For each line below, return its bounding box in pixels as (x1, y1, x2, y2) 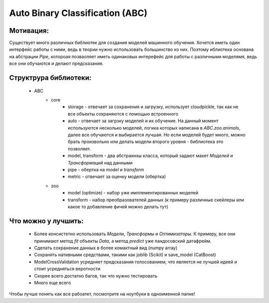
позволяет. (68, 146, 91, 151)
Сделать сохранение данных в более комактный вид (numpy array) (34, 245, 178, 251)
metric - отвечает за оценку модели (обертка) (68, 173, 166, 179)
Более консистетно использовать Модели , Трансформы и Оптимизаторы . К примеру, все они (34, 231, 236, 237)
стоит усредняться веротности (34, 266, 101, 272)
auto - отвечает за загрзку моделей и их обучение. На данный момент (68, 118, 219, 124)
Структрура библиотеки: (9, 74, 92, 82)
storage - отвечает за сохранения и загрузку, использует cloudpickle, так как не (68, 104, 239, 110)
